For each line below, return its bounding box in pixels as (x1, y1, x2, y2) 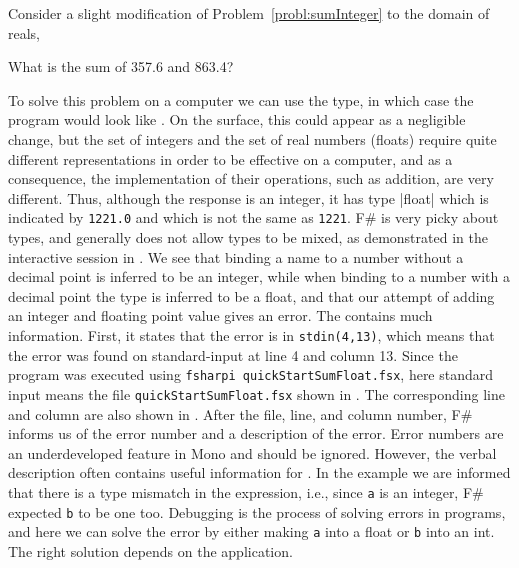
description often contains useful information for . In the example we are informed (8, 462, 511, 483)
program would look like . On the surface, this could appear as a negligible (8, 109, 466, 130)
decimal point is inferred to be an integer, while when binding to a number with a (8, 266, 510, 287)
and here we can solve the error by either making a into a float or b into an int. (8, 521, 495, 542)
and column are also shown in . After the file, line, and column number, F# (8, 403, 473, 424)
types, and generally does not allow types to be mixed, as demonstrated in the (8, 227, 488, 247)
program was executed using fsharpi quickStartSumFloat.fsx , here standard (8, 364, 494, 385)
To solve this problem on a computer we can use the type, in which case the (8, 89, 474, 110)
